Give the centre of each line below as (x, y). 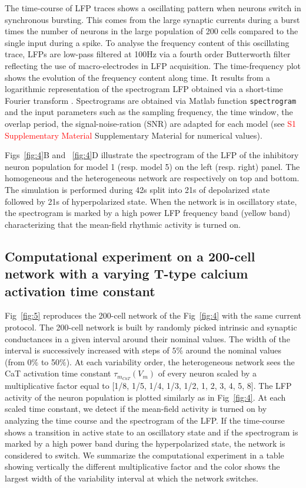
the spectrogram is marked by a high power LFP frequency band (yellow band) (148, 213)
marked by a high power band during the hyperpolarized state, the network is (145, 443)
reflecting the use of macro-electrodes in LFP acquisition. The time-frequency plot (153, 65)
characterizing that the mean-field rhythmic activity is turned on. (123, 224)
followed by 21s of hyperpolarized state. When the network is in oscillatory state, (151, 201)
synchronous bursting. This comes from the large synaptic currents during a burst (152, 19)
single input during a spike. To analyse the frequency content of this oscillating (147, 42)
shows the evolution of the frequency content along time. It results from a (138, 77)
